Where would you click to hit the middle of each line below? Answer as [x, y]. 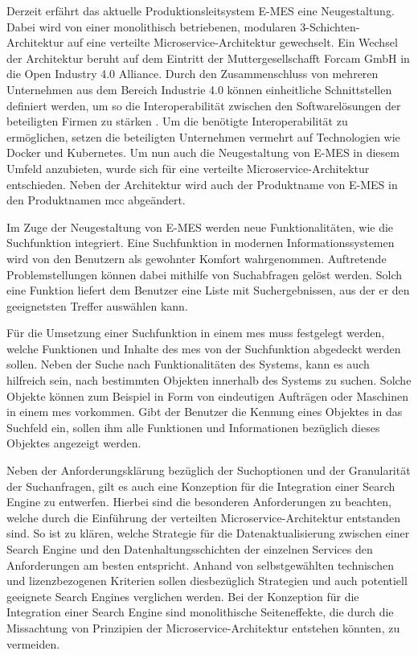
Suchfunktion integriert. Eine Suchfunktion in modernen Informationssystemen [201, 243]
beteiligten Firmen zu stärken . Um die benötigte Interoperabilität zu [177, 121]
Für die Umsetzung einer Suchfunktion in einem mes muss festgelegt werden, [196, 333]
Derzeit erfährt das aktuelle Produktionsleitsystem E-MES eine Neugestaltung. [201, 10]
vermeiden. [33, 643]
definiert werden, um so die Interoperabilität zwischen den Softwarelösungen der [204, 105]
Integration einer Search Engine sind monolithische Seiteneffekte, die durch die [200, 612]
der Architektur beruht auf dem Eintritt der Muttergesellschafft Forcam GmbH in [208, 58]
